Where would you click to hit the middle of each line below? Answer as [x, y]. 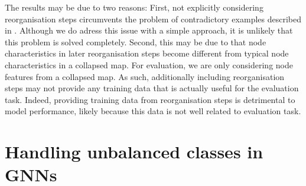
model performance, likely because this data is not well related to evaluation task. [153, 111]
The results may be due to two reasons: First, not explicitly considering [134, 7]
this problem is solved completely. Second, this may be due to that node [136, 41]
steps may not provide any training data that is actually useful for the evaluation [152, 88]
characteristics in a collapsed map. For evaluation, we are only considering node [149, 64]
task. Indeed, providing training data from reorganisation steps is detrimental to [150, 99]
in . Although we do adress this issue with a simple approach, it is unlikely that [149, 30]
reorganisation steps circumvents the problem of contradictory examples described [153, 19]
